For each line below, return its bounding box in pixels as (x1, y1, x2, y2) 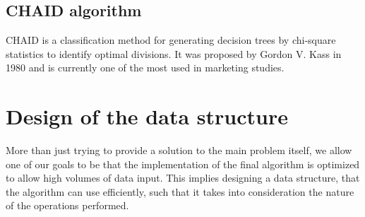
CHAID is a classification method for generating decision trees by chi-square (6, 33, 336, 47)
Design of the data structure (6, 102, 288, 131)
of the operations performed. (6, 198, 129, 213)
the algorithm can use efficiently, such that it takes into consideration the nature (6, 184, 354, 199)
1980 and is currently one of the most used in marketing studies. (6, 60, 285, 75)
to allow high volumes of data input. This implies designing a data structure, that (6, 170, 360, 185)
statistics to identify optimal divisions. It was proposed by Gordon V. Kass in (6, 46, 342, 61)
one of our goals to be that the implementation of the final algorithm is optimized (6, 156, 360, 171)
